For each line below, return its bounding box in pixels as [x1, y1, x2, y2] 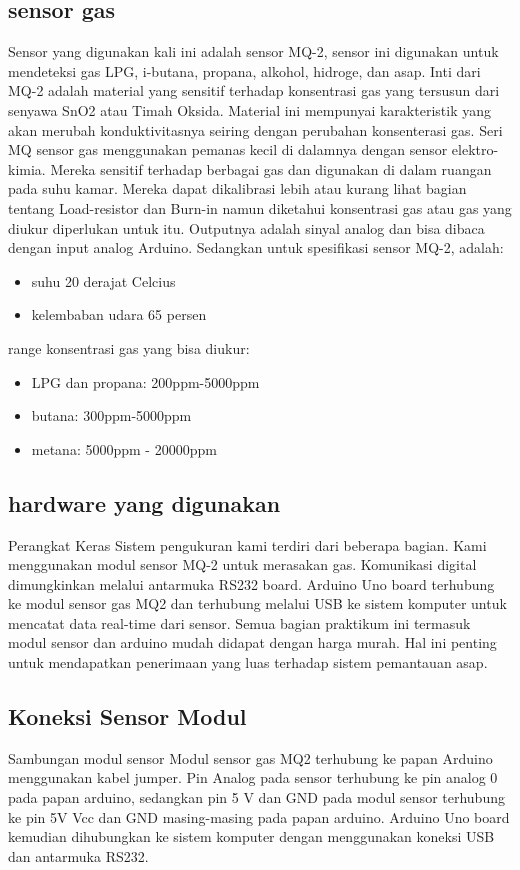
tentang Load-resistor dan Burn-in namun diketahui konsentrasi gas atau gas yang [8, 197, 512, 218]
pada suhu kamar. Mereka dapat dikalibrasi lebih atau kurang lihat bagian [8, 178, 467, 199]
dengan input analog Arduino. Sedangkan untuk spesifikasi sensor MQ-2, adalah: [8, 237, 504, 258]
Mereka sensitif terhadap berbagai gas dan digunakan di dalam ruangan [50, 158, 492, 179]
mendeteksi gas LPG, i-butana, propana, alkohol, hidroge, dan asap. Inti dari [8, 60, 481, 81]
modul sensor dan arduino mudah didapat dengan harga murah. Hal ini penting [8, 632, 497, 653]
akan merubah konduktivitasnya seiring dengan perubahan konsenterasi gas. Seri [8, 119, 503, 140]
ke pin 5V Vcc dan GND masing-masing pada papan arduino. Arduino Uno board [8, 806, 510, 827]
